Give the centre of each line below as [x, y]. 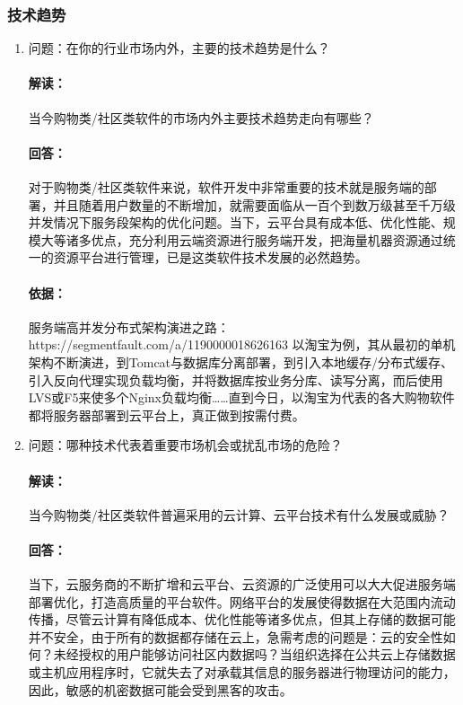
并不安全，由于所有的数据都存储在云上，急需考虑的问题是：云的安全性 [236, 636]
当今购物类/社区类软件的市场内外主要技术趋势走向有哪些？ [201, 117]
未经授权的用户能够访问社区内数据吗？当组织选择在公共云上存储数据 [254, 654]
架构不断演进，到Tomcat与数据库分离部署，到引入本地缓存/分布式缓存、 [241, 361]
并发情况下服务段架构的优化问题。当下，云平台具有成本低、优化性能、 [236, 222]
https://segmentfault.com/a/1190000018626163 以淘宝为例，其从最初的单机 [242, 344]
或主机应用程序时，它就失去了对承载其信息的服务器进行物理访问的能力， [242, 672]
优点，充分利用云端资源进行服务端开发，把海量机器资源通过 [267, 239]
